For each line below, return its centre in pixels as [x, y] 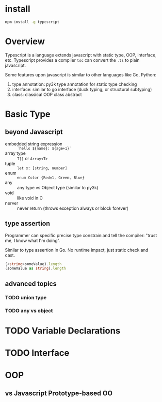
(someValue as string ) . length [36, 269]
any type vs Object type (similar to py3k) [58, 187]
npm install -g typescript [32, 22]
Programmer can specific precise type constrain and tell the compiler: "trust [81, 235]
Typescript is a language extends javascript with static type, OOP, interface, [81, 55]
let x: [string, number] [42, 168]
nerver [12, 203]
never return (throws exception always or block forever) [73, 208]
